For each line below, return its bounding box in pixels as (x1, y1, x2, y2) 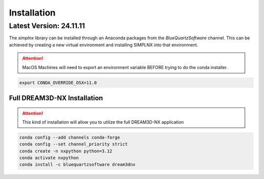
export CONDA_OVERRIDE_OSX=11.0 (19, 80, 97, 85)
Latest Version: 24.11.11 (9, 21, 85, 30)
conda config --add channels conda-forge (19, 134, 120, 140)
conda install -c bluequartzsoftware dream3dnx (19, 162, 135, 167)
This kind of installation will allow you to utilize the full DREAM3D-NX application (22, 119, 184, 125)
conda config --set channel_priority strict (19, 142, 128, 147)
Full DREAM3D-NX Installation (9, 94, 103, 102)
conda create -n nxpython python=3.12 (19, 148, 112, 154)
